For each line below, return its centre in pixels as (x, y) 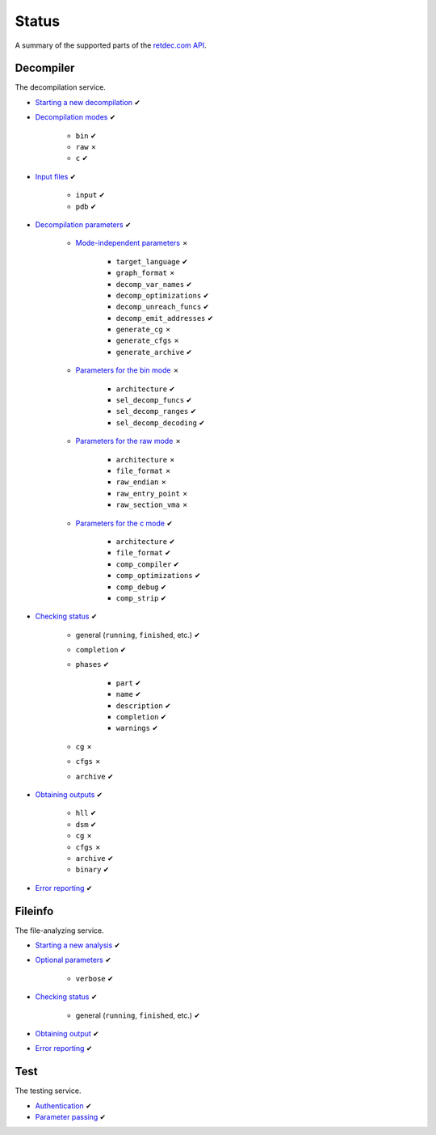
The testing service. (48, 1091)
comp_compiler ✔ (148, 564)
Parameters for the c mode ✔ (124, 523)
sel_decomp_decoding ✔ (160, 422)
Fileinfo (34, 911)
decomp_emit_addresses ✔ (165, 318)
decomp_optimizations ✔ (163, 295)
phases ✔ (92, 665)
